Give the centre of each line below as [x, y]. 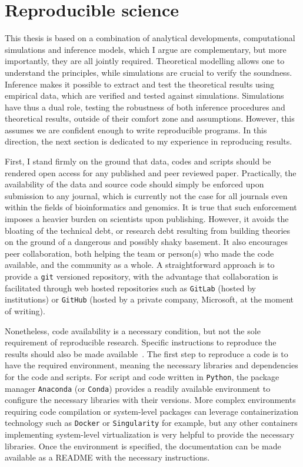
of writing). [25, 310]
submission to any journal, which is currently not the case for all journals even [146, 195]
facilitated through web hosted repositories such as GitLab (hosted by [130, 288]
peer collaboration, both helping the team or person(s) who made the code [139, 253]
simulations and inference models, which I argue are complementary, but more [146, 49]
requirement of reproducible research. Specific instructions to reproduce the [141, 342]
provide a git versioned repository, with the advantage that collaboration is [141, 276]
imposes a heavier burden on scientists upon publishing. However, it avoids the [147, 219]
